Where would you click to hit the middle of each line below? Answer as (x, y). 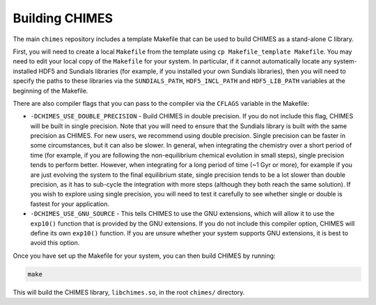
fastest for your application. (70, 204)
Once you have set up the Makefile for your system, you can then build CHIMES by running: (144, 256)
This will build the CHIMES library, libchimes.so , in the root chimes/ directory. (129, 292)
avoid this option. (55, 243)
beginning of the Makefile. (50, 91)
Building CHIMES (63, 18)
